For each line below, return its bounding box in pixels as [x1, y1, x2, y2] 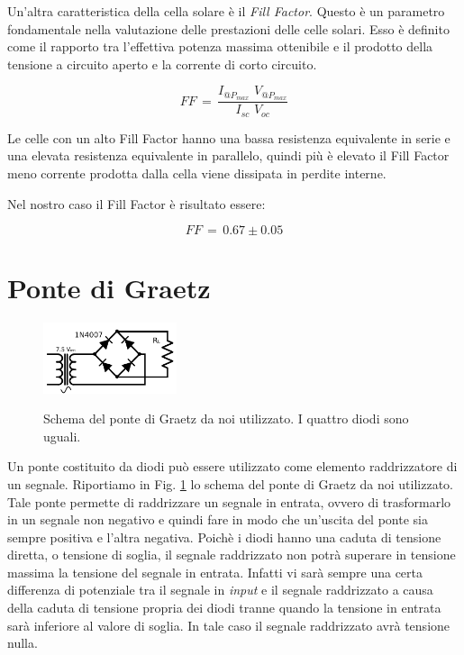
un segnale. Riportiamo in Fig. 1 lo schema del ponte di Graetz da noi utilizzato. [7, 474, 454, 493]
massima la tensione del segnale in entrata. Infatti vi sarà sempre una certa [7, 562, 423, 581]
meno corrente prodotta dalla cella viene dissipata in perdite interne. [7, 163, 387, 182]
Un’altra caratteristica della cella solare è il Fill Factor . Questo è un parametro [7, 2, 445, 20]
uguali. [43, 426, 81, 445]
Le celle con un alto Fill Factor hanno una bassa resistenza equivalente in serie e [7, 128, 450, 147]
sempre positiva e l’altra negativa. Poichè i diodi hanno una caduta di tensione [7, 527, 441, 546]
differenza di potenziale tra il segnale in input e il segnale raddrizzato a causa [7, 580, 433, 599]
